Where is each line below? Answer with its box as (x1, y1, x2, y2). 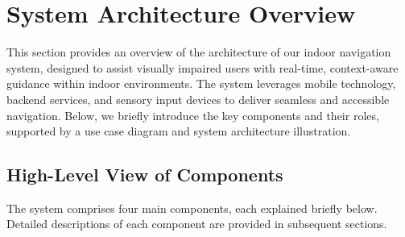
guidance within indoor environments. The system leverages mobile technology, (6, 75, 396, 92)
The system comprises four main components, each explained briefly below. (6, 199, 378, 216)
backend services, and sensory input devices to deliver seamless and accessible (6, 90, 390, 107)
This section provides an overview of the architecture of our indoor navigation (6, 44, 391, 60)
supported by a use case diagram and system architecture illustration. (6, 123, 351, 139)
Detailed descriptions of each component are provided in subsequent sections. (6, 215, 387, 232)
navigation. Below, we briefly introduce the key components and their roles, (6, 106, 379, 123)
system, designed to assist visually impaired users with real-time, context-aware (6, 59, 399, 76)
